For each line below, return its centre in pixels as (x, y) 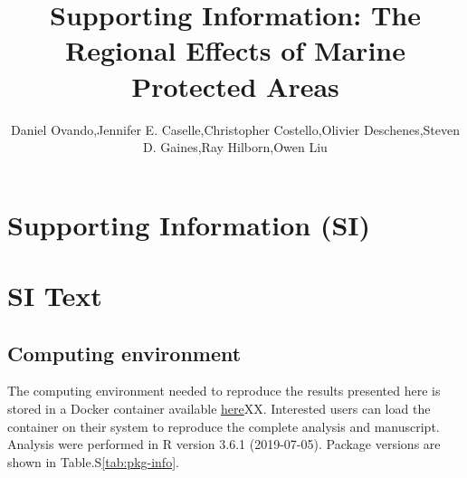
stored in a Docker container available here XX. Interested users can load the (219, 409)
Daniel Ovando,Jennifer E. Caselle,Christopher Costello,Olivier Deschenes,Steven (235, 129)
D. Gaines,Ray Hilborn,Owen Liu (235, 147)
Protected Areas (235, 86)
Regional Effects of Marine (235, 50)
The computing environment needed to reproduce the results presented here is (224, 391)
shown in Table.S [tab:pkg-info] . (93, 461)
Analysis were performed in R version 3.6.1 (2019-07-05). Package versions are (224, 444)
